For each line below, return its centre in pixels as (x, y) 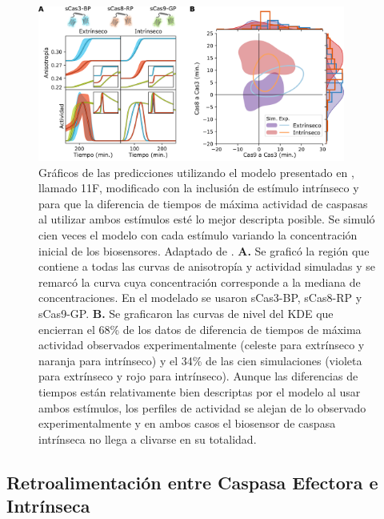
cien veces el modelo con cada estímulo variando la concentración (198, 235)
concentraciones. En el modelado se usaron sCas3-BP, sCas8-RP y (200, 298)
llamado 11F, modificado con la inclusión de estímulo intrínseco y (199, 188)
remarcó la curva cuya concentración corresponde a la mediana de (200, 282)
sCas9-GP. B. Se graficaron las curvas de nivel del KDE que (186, 313)
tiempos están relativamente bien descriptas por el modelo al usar (200, 391)
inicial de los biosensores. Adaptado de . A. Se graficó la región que (204, 250)
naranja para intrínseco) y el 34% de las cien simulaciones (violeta (200, 360)
